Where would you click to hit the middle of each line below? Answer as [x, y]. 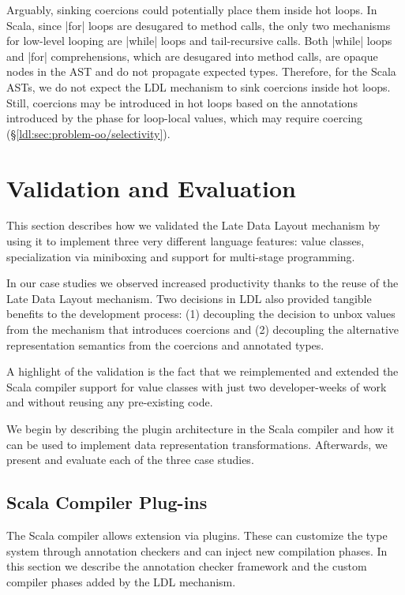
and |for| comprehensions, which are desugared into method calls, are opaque [192, 56]
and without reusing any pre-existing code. [110, 402]
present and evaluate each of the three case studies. [130, 460]
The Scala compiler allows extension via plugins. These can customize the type [197, 535]
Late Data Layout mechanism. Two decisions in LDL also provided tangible [189, 298]
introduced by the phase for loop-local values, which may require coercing [185, 118]
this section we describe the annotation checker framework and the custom [187, 566]
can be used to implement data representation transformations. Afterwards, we [197, 444]
